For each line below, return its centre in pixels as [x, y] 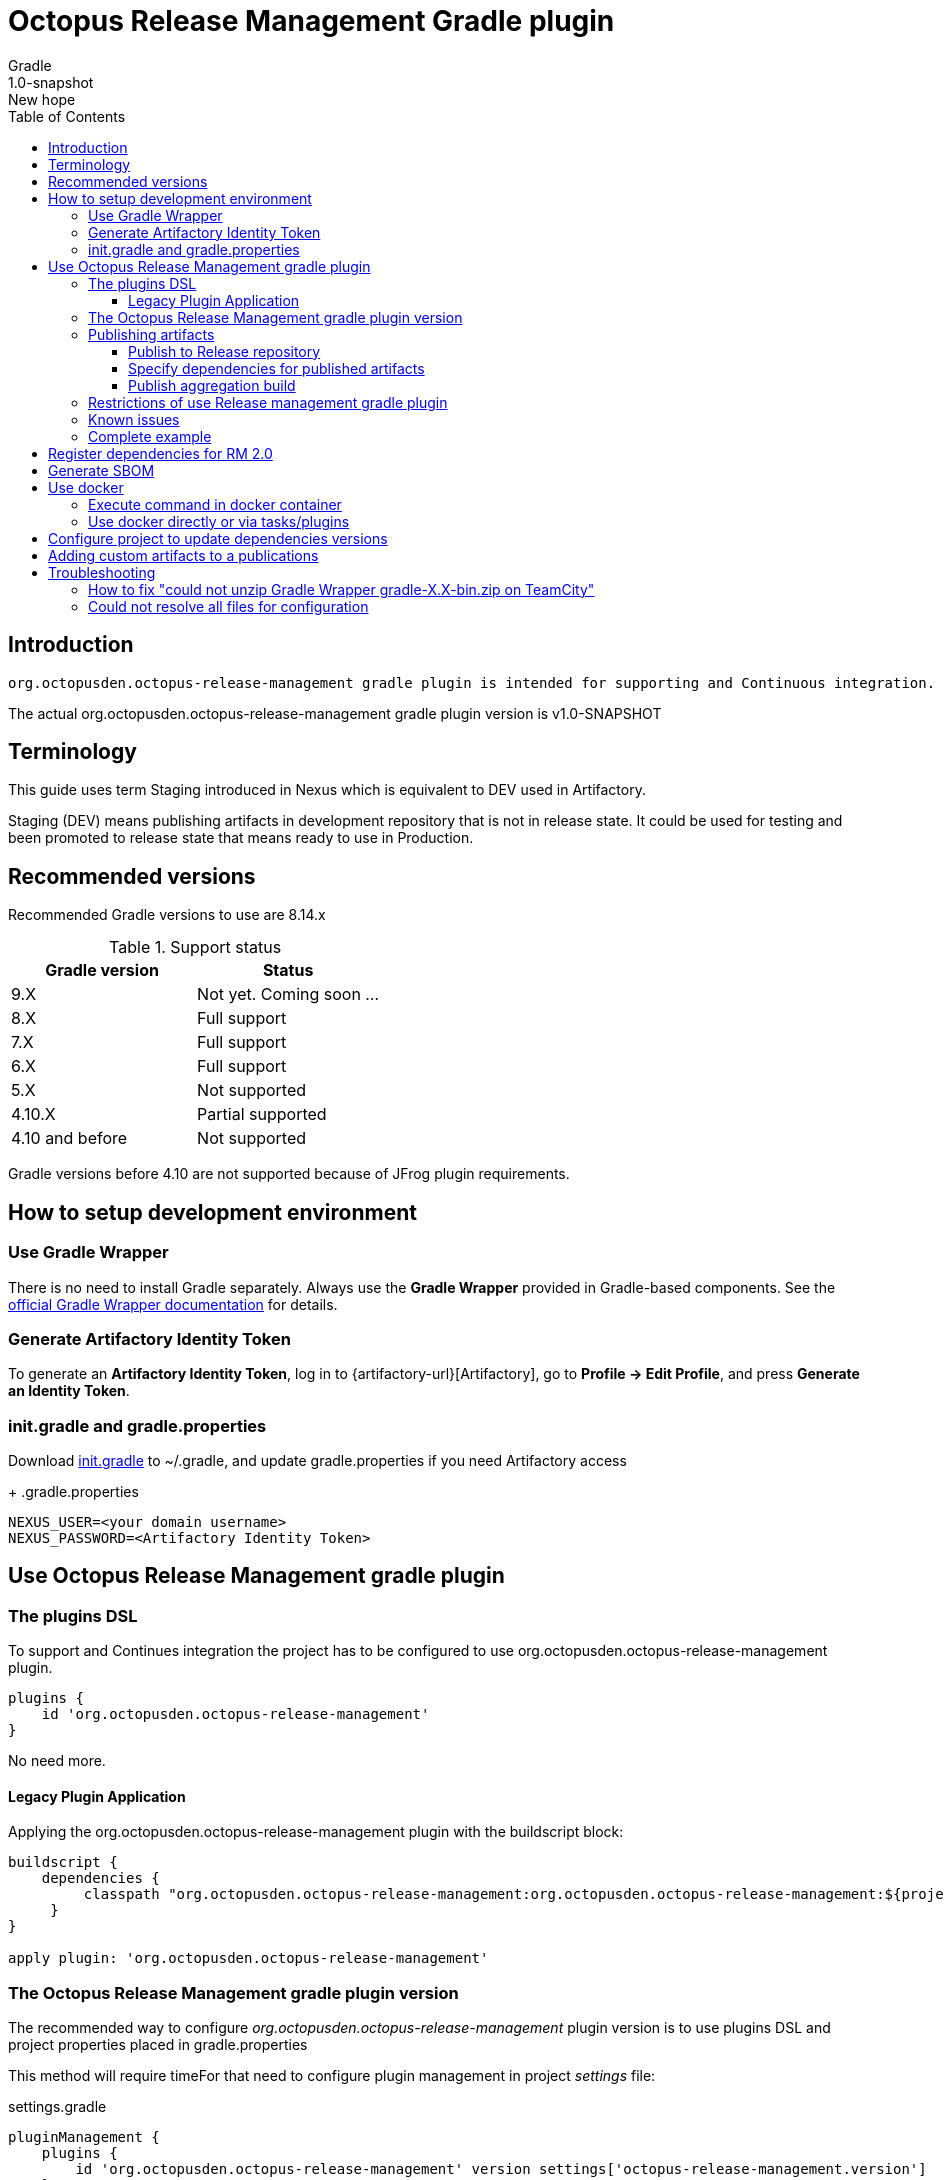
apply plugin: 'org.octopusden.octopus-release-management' [248, 1958]
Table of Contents [67, 116]
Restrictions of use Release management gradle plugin [268, 402]
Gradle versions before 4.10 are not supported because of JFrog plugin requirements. [289, 1174]
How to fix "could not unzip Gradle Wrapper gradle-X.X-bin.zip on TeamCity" [341, 589]
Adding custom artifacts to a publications [183, 555]
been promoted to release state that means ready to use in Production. [241, 838]
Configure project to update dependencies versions [218, 538]
